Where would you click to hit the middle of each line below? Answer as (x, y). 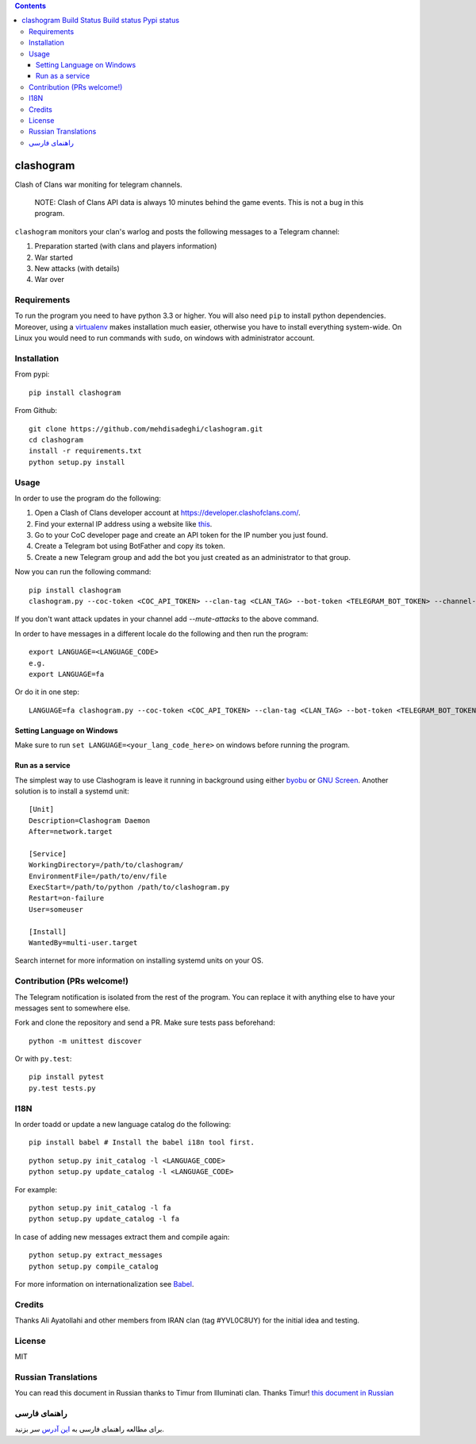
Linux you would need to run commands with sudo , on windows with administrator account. (165, 338)
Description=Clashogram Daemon (90, 820)
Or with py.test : (43, 1059)
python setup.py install (77, 462)
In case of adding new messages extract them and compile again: (122, 1237)
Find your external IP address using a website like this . (123, 523)
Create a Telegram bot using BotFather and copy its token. (130, 546)
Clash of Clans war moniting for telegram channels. (98, 184)
